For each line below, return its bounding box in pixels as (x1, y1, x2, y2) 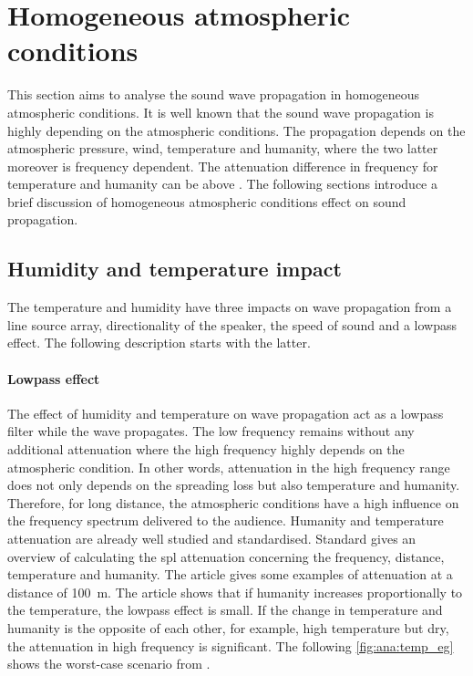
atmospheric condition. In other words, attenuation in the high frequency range (7, 457, 450, 476)
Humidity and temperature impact (7, 255, 342, 283)
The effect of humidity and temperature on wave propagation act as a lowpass (7, 403, 444, 422)
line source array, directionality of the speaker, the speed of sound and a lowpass (7, 315, 457, 334)
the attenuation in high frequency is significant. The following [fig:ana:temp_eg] (7, 636, 454, 655)
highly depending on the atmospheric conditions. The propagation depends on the (7, 120, 466, 140)
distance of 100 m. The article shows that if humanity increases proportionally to (7, 582, 463, 601)
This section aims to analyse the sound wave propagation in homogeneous (7, 85, 419, 104)
